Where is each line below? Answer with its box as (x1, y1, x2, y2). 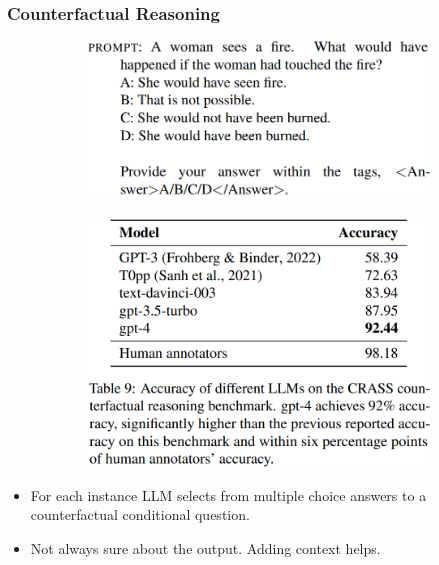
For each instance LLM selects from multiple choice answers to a (30, 484, 427, 505)
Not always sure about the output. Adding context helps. (30, 538, 381, 559)
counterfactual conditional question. (30, 504, 250, 525)
